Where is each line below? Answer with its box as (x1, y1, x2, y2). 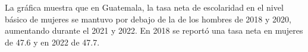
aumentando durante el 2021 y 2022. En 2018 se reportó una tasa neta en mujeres (5, 24, 303, 37)
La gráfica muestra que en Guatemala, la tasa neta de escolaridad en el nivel (5, 1, 284, 13)
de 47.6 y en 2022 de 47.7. (5, 35, 100, 48)
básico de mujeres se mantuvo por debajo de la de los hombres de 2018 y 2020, (5, 12, 291, 25)
